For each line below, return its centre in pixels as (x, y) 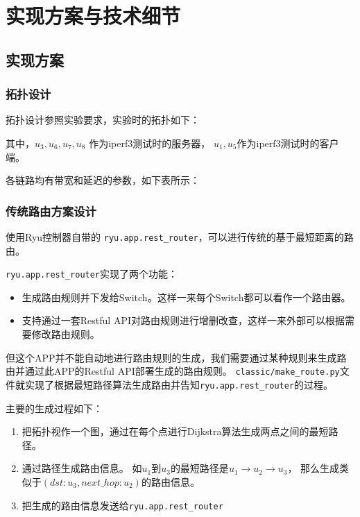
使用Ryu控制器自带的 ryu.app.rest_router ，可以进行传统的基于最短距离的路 (180, 236)
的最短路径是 (199, 468)
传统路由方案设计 (51, 211)
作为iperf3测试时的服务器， (150, 143)
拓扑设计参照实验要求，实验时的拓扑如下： (103, 120)
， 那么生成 (314, 468)
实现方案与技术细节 (93, 16)
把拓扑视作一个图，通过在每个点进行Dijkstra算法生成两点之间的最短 (175, 431)
